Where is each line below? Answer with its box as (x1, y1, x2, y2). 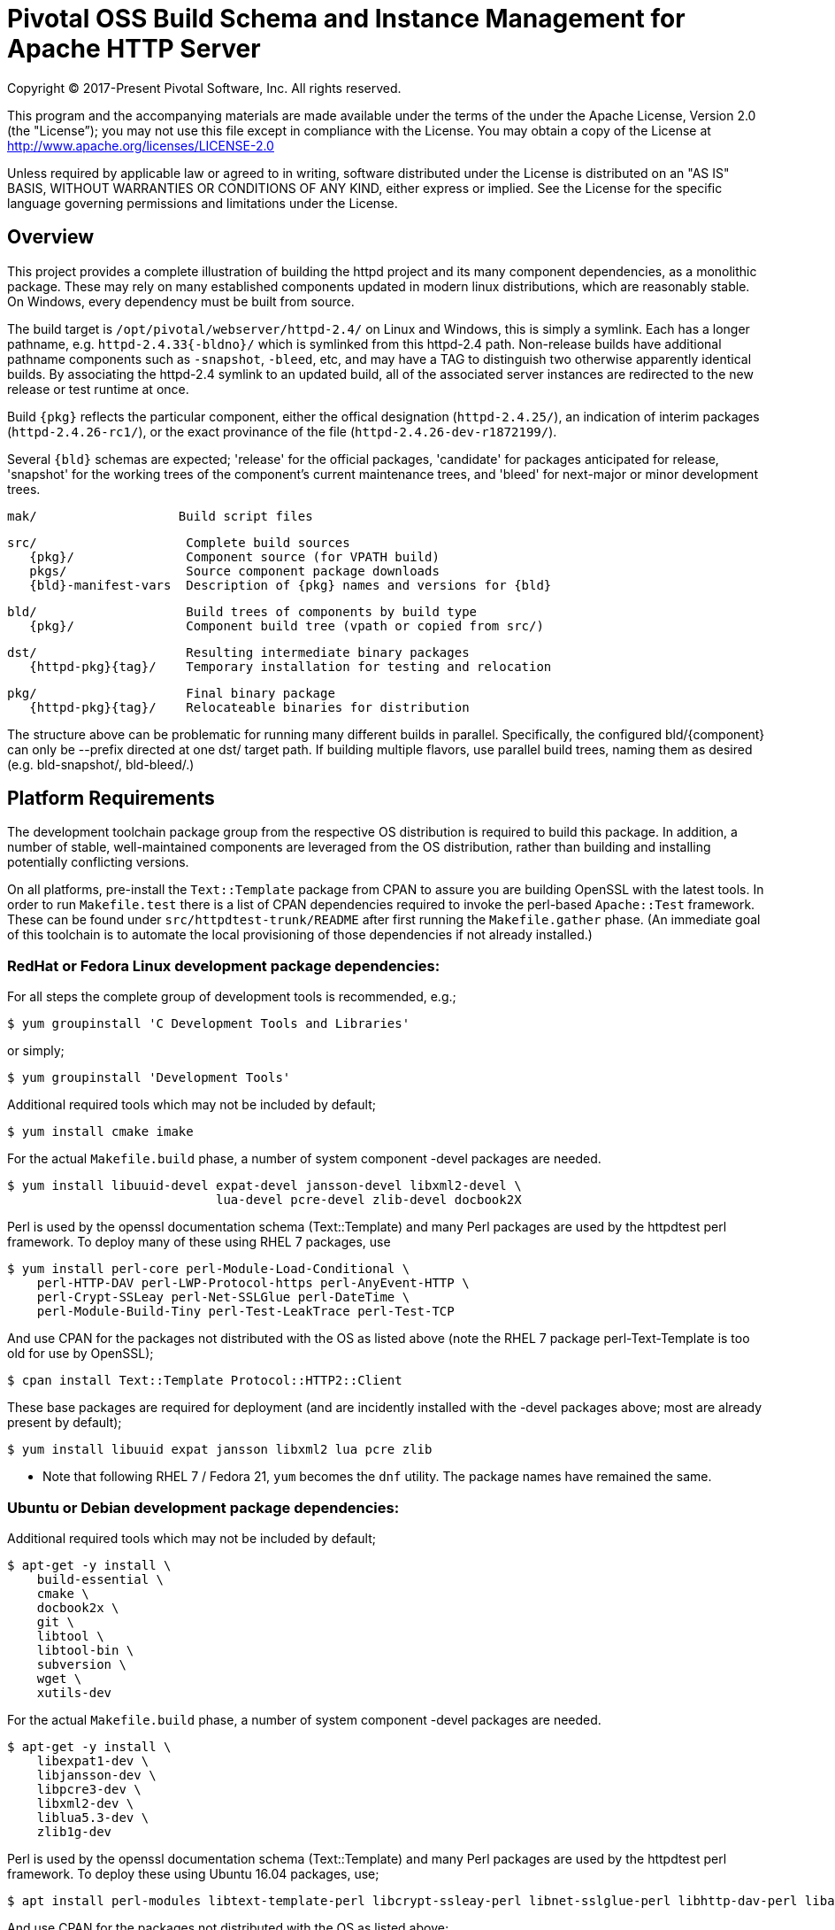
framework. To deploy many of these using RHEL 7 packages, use (7, 1234, 391, 1250)
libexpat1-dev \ (36, 1753, 149, 1768)
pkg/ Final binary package (7, 685, 335, 700)
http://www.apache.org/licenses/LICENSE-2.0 (7, 137, 274, 153)
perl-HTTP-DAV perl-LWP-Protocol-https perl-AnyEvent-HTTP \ (36, 1276, 470, 1291)
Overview (7, 226, 95, 249)
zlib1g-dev (36, 1824, 112, 1839)
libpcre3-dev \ (36, 1781, 142, 1796)
